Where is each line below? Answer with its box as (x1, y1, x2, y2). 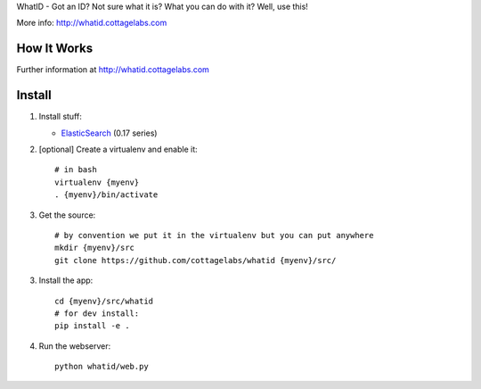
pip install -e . (54, 321, 130, 331)
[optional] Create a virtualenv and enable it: (38, 144, 198, 154)
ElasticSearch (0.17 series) (61, 128, 158, 138)
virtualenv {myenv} (54, 177, 140, 187)
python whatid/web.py (54, 361, 149, 372)
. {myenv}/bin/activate (54, 190, 159, 200)
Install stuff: (38, 112, 82, 122)
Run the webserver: (38, 340, 111, 352)
